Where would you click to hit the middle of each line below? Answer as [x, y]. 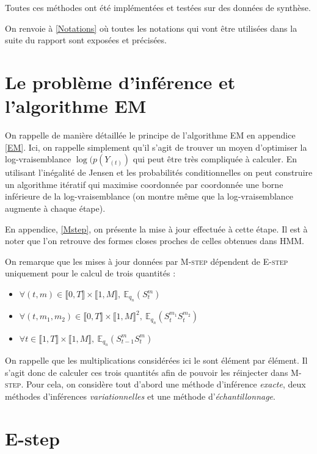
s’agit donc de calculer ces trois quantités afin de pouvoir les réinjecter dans [147, 372]
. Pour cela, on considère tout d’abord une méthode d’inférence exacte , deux [163, 384]
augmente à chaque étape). [55, 208]
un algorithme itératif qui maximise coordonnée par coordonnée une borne [144, 184]
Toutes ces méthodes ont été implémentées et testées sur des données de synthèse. [158, 7]
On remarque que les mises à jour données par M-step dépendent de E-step [147, 261]
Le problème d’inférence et [120, 81]
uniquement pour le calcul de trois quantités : [90, 273]
